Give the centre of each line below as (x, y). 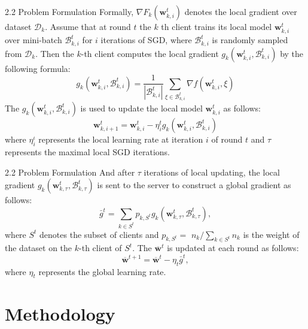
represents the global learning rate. (102, 271)
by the (292, 53)
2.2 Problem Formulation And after (70, 172)
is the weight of (271, 234)
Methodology (60, 313)
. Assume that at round (88, 26)
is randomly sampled (250, 40)
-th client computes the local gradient (150, 53)
